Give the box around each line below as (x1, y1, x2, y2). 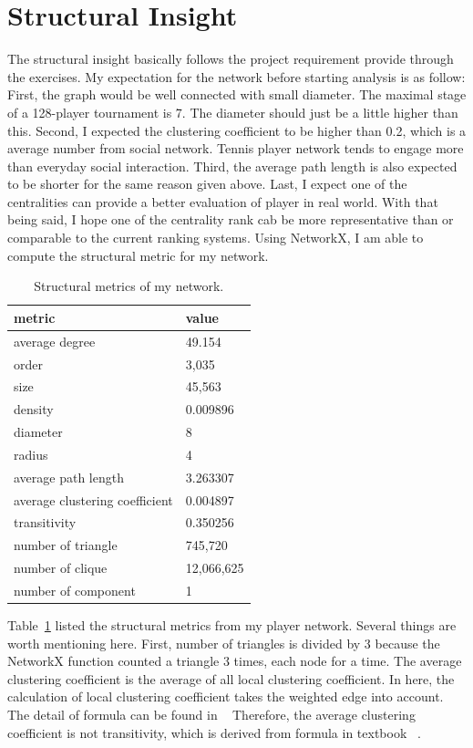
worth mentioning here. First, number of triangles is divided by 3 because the (7, 633, 440, 652)
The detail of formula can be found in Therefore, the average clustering (7, 705, 416, 724)
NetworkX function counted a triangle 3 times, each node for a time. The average (7, 651, 462, 670)
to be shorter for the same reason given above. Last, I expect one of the (7, 174, 407, 193)
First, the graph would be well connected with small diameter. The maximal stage (7, 85, 467, 104)
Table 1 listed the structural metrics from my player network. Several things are (7, 616, 457, 635)
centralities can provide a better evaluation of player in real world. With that (7, 192, 438, 211)
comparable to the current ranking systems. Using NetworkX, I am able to (7, 228, 424, 247)
